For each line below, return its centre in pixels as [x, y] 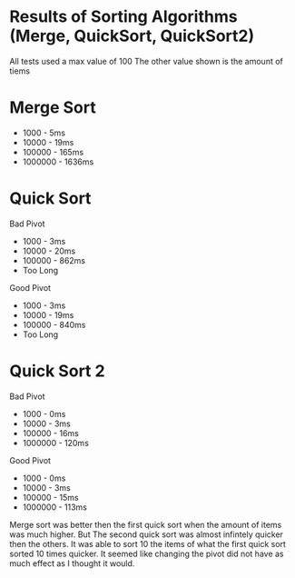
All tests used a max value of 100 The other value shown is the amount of [147, 61]
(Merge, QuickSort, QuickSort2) [132, 36]
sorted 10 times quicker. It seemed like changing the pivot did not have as [147, 553]
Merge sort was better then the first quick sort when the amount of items [146, 524]
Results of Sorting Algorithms [123, 17]
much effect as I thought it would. [72, 563]
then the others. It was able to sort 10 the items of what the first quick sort [147, 543]
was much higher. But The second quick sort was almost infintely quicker [147, 534]
